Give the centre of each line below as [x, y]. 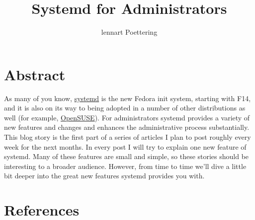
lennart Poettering [129, 32]
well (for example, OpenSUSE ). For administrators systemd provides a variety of [127, 117]
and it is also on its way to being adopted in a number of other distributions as [125, 108]
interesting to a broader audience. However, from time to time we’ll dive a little [125, 166]
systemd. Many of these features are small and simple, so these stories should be [127, 156]
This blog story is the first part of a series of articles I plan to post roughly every [127, 137]
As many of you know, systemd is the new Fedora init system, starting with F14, [127, 98]
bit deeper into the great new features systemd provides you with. [104, 176]
